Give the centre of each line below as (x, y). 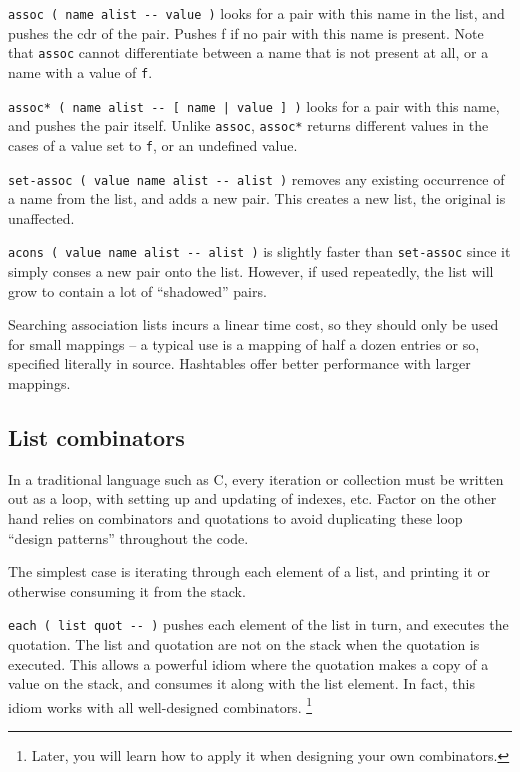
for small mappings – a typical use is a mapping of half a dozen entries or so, (244, 343)
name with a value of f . (80, 71)
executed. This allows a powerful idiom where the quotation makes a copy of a (248, 663)
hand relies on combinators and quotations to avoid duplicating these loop (235, 517)
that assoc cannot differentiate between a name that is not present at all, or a (248, 52)
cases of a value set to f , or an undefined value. (153, 144)
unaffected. (41, 217)
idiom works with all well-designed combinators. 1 (160, 705)
